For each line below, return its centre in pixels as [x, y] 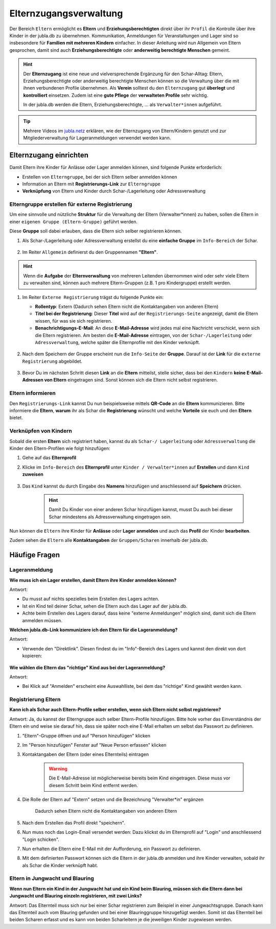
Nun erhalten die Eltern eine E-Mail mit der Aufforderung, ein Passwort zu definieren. [112, 849]
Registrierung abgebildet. [52, 361]
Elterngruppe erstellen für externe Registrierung [71, 204]
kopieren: [32, 656]
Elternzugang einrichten [49, 155]
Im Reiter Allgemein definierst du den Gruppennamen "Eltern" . [90, 252]
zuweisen [33, 474]
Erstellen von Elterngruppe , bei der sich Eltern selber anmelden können [100, 177]
